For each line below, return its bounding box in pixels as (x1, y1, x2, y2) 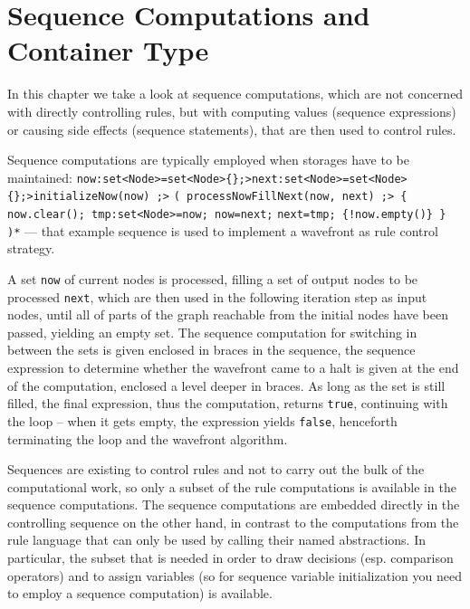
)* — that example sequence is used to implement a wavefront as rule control (7, 221, 438, 240)
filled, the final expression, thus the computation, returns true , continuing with (7, 394, 448, 413)
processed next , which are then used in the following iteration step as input (7, 287, 427, 306)
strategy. (7, 239, 55, 258)
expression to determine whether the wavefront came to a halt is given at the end (7, 358, 459, 376)
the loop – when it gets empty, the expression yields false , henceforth (7, 411, 398, 430)
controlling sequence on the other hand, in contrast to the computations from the (7, 512, 459, 531)
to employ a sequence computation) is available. (7, 584, 273, 603)
